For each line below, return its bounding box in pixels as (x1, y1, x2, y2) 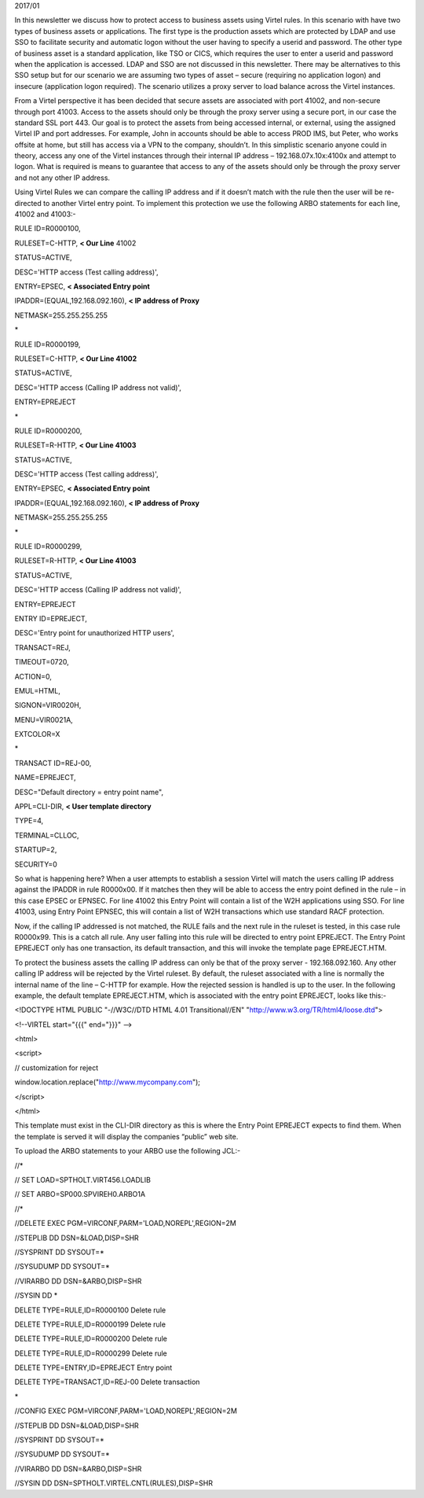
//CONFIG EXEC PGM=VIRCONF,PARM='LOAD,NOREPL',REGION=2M (14, 1406, 237, 1415)
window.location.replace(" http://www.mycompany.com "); (14, 1077, 200, 1087)
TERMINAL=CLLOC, (14, 830, 79, 840)
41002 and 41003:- (14, 209, 76, 219)
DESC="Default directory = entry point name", (14, 787, 164, 797)
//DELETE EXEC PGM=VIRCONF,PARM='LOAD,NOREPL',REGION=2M (14, 1219, 237, 1228)
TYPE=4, (14, 816, 44, 826)
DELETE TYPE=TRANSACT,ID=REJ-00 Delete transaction (14, 1377, 200, 1387)
